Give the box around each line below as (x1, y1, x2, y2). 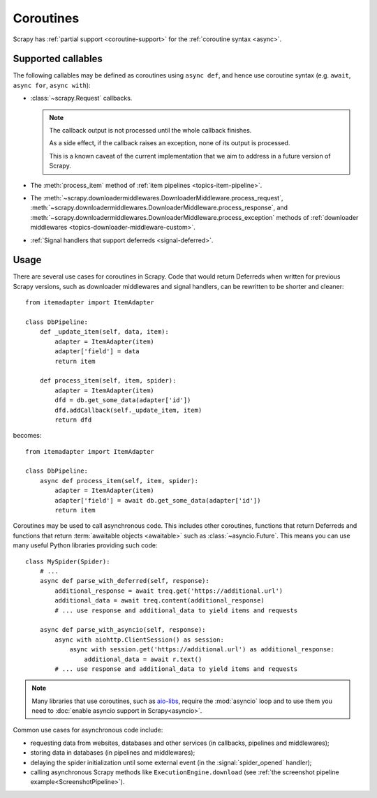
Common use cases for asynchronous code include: (13, 726, 163, 734)
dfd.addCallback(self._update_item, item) (54, 406, 202, 414)
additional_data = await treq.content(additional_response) (54, 597, 265, 605)
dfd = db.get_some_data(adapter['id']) (54, 397, 191, 404)
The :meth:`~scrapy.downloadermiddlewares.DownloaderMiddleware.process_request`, (30, 193, 283, 202)
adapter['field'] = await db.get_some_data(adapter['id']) (54, 496, 261, 504)
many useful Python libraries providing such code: (13, 541, 158, 549)
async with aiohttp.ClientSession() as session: (54, 635, 225, 644)
